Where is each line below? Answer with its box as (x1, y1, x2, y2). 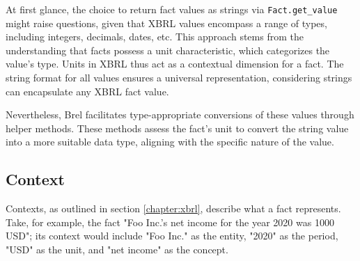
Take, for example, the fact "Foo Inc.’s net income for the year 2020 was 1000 (6, 214, 334, 229)
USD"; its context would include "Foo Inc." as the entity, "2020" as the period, (6, 228, 338, 243)
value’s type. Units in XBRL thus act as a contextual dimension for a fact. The (6, 56, 344, 71)
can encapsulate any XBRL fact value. (6, 84, 169, 98)
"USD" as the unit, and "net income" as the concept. (6, 242, 228, 256)
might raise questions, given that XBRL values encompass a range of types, (6, 15, 327, 30)
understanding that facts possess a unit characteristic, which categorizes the (6, 42, 330, 57)
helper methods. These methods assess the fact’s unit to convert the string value (6, 120, 349, 135)
